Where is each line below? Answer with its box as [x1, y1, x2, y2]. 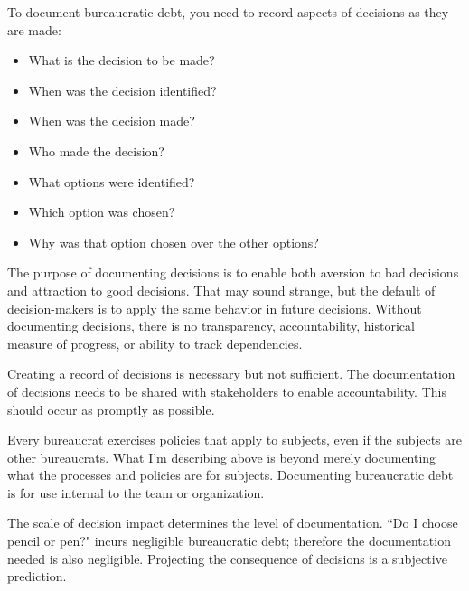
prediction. [7, 567, 67, 586]
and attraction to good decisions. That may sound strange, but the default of [7, 280, 436, 299]
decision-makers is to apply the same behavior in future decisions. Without [7, 298, 422, 317]
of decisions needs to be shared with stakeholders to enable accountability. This [7, 381, 446, 400]
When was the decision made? [28, 111, 195, 130]
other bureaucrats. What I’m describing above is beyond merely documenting [7, 447, 436, 466]
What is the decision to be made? [28, 51, 215, 70]
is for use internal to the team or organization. [7, 483, 265, 502]
